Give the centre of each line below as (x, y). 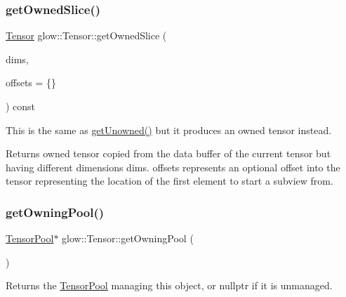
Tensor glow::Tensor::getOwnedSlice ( (86, 35)
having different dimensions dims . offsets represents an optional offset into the (173, 167)
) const (21, 106)
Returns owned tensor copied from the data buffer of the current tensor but (168, 153)
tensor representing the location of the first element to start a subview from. (169, 181)
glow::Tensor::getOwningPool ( (128, 238)
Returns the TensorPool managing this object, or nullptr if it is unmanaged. (169, 285)
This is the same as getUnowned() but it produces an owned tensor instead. (169, 130)
